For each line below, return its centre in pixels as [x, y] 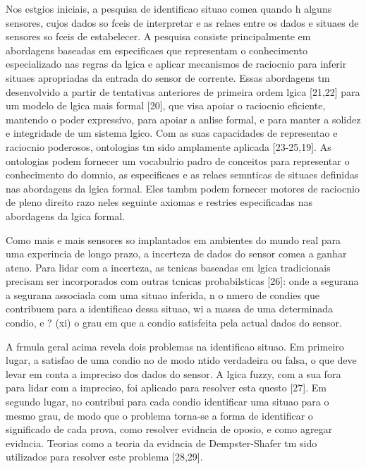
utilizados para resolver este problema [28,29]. [104, 457]
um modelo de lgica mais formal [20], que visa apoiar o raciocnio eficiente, [166, 105]
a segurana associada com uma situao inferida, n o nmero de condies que [163, 294]
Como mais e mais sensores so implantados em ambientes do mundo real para [173, 239]
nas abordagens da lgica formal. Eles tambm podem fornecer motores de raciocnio [183, 188]
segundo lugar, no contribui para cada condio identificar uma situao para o [167, 402]
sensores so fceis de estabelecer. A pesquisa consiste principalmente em [158, 36]
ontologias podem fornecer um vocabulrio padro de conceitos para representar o [178, 160]
